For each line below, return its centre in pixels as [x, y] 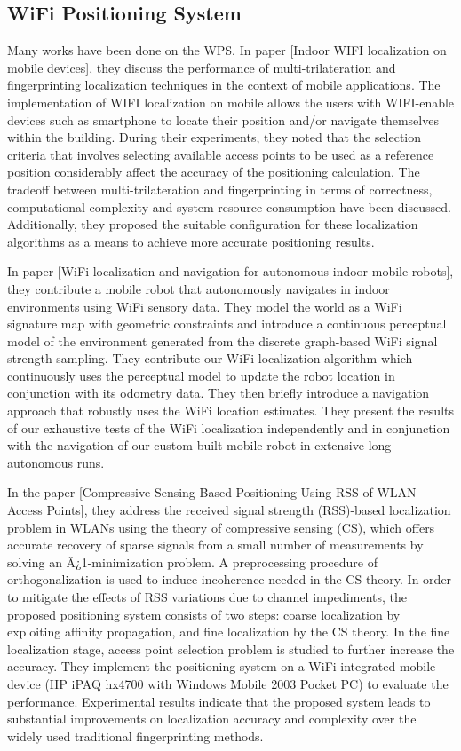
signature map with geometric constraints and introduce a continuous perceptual [227, 324]
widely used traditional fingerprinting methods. [135, 735]
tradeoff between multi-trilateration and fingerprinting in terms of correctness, [220, 189]
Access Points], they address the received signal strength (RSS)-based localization [229, 510]
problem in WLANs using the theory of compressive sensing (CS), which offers [221, 527]
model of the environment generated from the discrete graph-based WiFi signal [223, 340]
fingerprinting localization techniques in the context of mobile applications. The [224, 85]
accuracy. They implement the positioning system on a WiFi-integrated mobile [222, 666]
